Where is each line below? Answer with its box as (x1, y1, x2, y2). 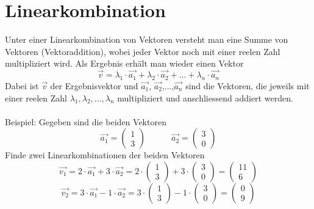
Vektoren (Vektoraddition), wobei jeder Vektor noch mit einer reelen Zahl (5, 45, 280, 57)
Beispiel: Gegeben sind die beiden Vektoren (5, 115, 166, 128)
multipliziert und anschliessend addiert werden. (117, 91, 293, 104)
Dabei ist (5, 79, 39, 92)
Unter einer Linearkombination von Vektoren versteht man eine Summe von (5, 33, 288, 46)
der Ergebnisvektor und (50, 79, 138, 92)
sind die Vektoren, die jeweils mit (185, 79, 310, 92)
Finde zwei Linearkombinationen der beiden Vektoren (5, 148, 205, 161)
